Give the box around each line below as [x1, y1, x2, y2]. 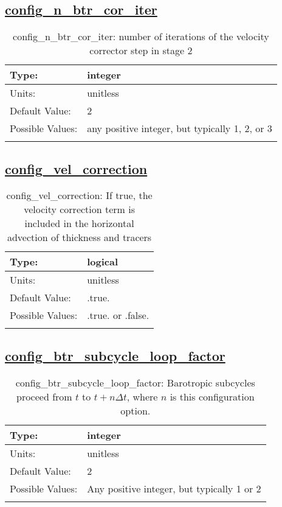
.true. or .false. [87, 308, 150, 323]
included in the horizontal [24, 216, 134, 231]
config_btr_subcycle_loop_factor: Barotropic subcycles [15, 375, 255, 390]
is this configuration [170, 389, 255, 404]
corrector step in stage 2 [89, 43, 193, 58]
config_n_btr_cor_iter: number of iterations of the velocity [13, 29, 269, 44]
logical [87, 254, 118, 269]
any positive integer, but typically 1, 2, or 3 [87, 121, 272, 136]
